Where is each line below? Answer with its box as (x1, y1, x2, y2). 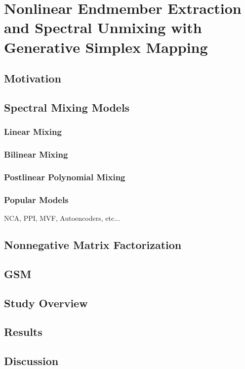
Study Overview (4, 295, 88, 310)
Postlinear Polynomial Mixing (4, 170, 125, 183)
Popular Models (4, 193, 69, 205)
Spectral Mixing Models (4, 99, 130, 115)
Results (4, 324, 42, 339)
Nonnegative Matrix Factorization (4, 237, 182, 252)
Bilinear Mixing (4, 148, 68, 161)
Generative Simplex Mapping (4, 37, 208, 57)
